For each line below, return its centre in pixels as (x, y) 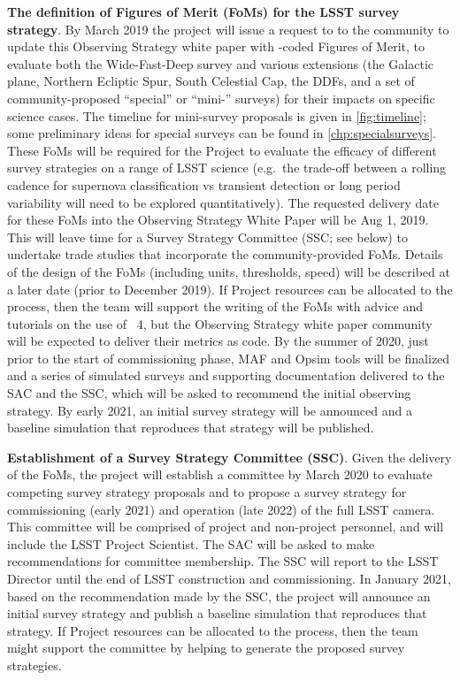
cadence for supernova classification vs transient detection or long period (204, 184)
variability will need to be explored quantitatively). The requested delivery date (223, 202)
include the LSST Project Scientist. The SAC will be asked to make (191, 543)
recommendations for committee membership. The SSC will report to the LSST (223, 561)
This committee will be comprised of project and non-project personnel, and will (226, 527)
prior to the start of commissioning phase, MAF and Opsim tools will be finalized (229, 358)
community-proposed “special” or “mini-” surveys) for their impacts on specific (221, 98)
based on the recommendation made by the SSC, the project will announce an (219, 596)
